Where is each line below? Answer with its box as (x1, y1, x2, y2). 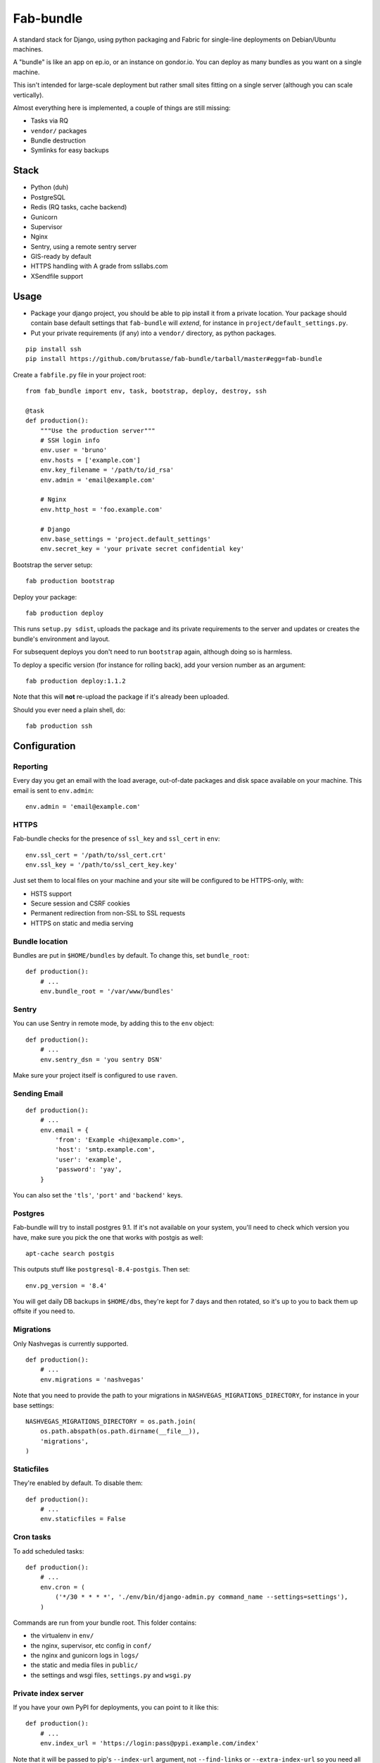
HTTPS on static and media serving (30, 919, 134, 927)
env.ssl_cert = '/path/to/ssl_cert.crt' (25, 850, 167, 859)
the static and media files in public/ (30, 1661, 139, 1669)
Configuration (13, 740, 76, 752)
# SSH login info (39, 437, 100, 444)
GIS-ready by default (30, 252, 91, 261)
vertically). (13, 90, 44, 99)
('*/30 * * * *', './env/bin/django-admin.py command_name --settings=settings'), (55, 1593, 348, 1601)
